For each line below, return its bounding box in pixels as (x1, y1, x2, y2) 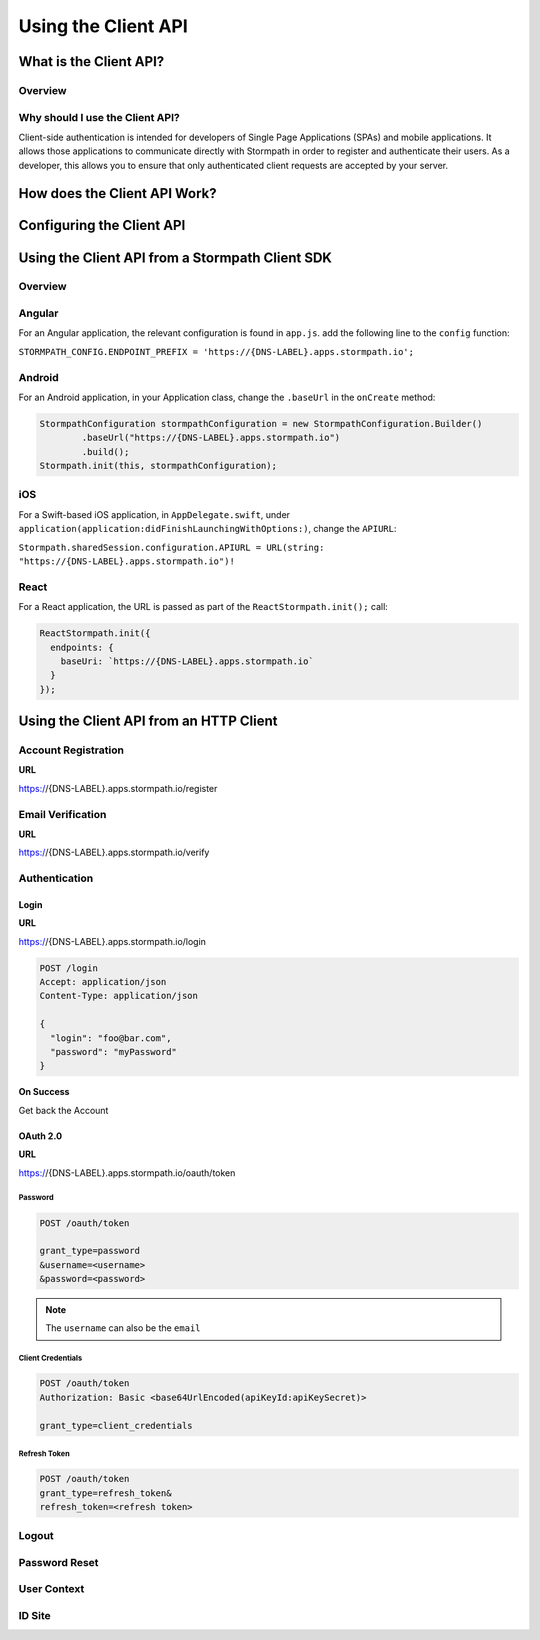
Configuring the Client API (18, 217, 186, 234)
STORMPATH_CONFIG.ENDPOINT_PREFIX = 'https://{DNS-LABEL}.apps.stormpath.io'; (18, 346, 415, 357)
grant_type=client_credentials (39, 1420, 194, 1431)
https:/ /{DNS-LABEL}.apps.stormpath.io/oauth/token (18, 1166, 236, 1179)
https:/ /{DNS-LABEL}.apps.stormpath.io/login (18, 935, 207, 947)
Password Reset (18, 1555, 99, 1569)
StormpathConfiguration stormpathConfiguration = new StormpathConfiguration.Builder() (39, 418, 483, 429)
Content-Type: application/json (39, 990, 199, 1002)
